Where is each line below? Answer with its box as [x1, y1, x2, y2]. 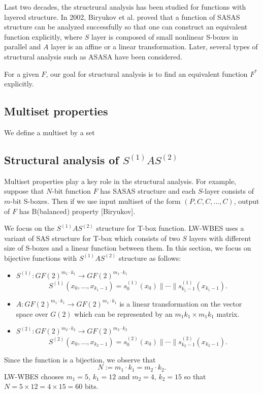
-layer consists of [202, 186, 254, 196]
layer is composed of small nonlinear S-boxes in [91, 31, 238, 42]
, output [234, 195, 259, 206]
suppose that [4, 186, 44, 196]
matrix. [216, 308, 240, 319]
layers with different [189, 232, 251, 243]
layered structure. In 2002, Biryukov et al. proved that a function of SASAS [4, 11, 240, 22]
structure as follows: [118, 252, 181, 263]
